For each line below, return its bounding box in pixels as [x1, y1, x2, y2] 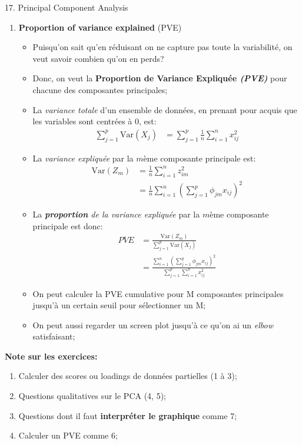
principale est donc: [32, 219, 103, 232]
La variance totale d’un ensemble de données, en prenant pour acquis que [32, 103, 297, 116]
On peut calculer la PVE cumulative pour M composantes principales [32, 287, 284, 299]
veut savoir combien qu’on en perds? [32, 52, 164, 64]
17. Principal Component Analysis [5, 1, 128, 13]
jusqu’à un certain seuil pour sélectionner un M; [32, 299, 206, 311]
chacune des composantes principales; [32, 83, 168, 95]
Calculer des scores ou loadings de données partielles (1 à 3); [18, 370, 237, 382]
